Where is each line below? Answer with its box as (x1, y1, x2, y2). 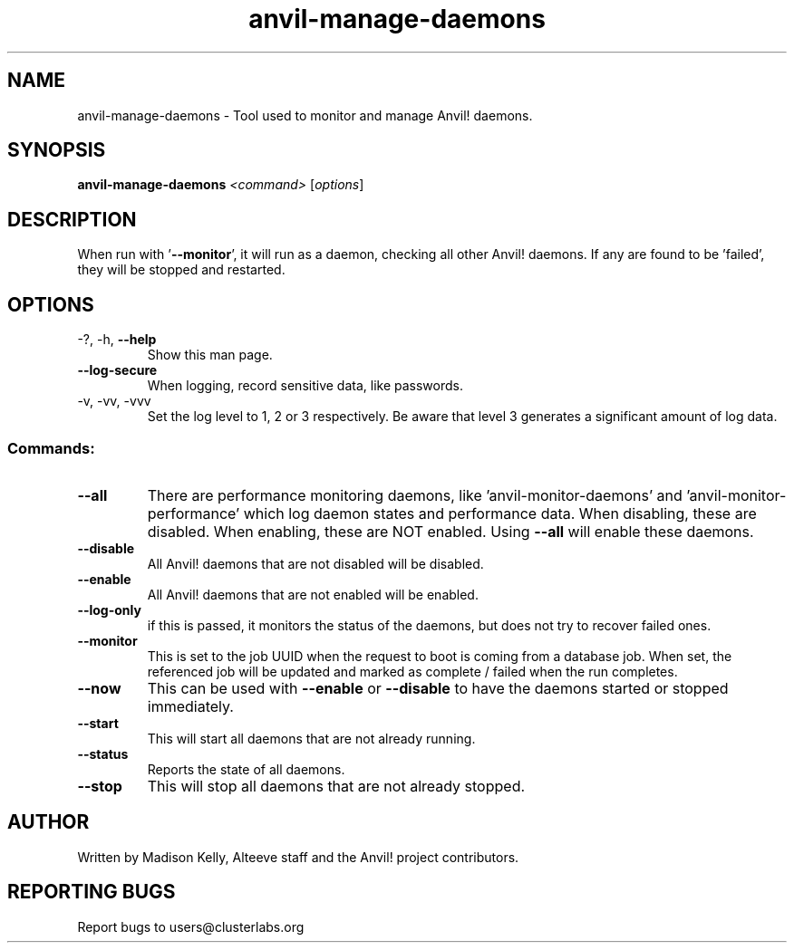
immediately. (147, 696, 234, 715)
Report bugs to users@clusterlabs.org (77, 918, 305, 935)
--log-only (77, 601, 141, 618)
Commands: (7, 438, 95, 457)
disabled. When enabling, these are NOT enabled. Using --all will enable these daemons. (147, 522, 754, 541)
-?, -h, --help (77, 331, 157, 348)
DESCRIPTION (7, 207, 137, 231)
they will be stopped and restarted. (77, 262, 286, 278)
